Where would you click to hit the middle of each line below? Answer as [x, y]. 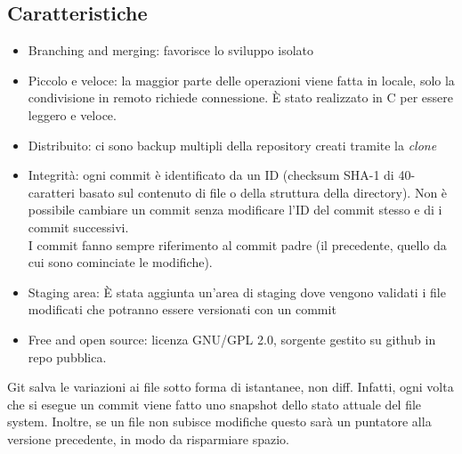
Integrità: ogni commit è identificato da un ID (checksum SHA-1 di [211, 175]
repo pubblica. [67, 357]
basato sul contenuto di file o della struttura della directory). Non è [263, 192]
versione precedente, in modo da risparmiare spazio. [148, 438]
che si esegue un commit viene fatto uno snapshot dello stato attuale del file [215, 404]
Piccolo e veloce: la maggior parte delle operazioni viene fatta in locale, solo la [241, 80]
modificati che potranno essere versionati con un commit [182, 309]
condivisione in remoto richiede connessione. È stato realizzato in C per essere [240, 97]
